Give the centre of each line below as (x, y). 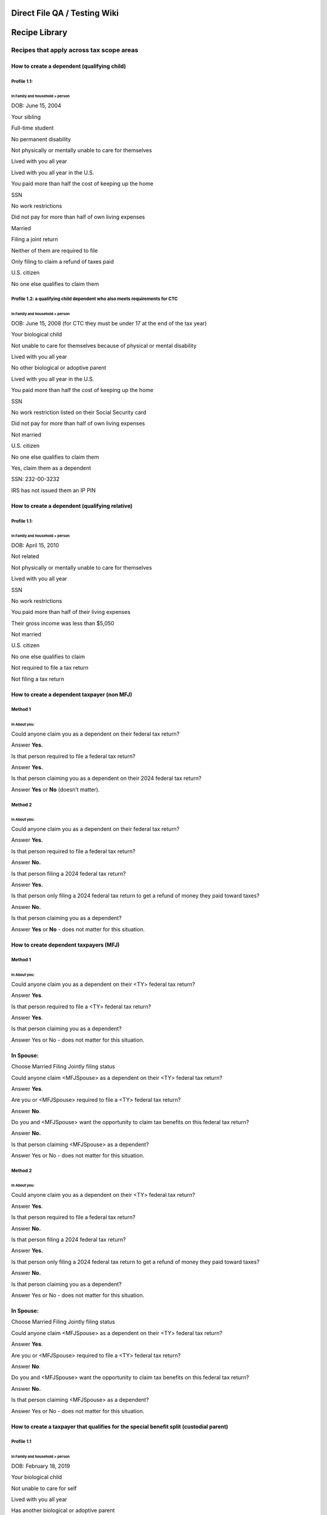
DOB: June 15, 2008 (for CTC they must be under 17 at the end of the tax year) (109, 323)
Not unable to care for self (44, 1488)
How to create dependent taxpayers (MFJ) (65, 945)
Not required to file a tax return (50, 668)
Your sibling (26, 117)
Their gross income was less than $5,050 (63, 623)
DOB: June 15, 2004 (36, 105)
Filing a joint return (35, 239)
